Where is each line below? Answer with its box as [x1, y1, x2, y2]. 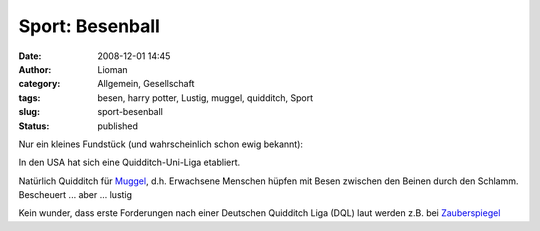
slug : [18, 106, 40, 118]
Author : [18, 63, 52, 75]
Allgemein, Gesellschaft [97, 78, 195, 90]
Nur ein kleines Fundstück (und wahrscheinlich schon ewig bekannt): [18, 138, 304, 150]
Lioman [97, 63, 129, 75]
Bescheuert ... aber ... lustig [18, 189, 133, 201]
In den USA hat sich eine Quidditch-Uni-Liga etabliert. [18, 156, 241, 169]
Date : [18, 50, 42, 62]
